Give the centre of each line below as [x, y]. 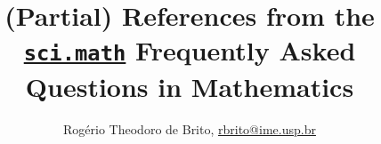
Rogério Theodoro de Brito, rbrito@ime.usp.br [190, 128]
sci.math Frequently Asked [190, 50]
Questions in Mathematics [190, 86]
